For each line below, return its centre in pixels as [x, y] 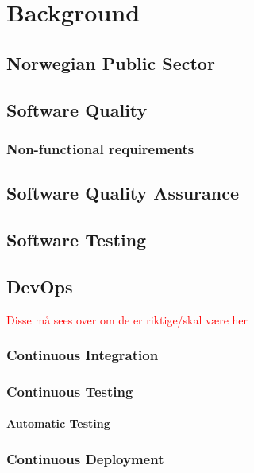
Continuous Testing [70, 391]
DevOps [40, 286]
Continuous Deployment [85, 458]
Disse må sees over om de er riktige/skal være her [127, 319]
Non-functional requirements [100, 148]
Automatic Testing [58, 423]
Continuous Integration [83, 355]
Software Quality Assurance [123, 193]
